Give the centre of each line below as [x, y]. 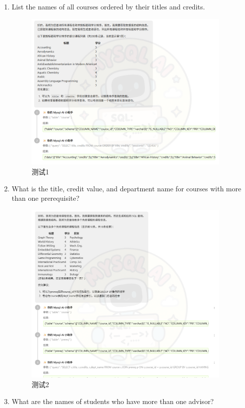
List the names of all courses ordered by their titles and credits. [108, 6]
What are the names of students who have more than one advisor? [113, 401]
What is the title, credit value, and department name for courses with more [126, 188]
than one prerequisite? [46, 198]
